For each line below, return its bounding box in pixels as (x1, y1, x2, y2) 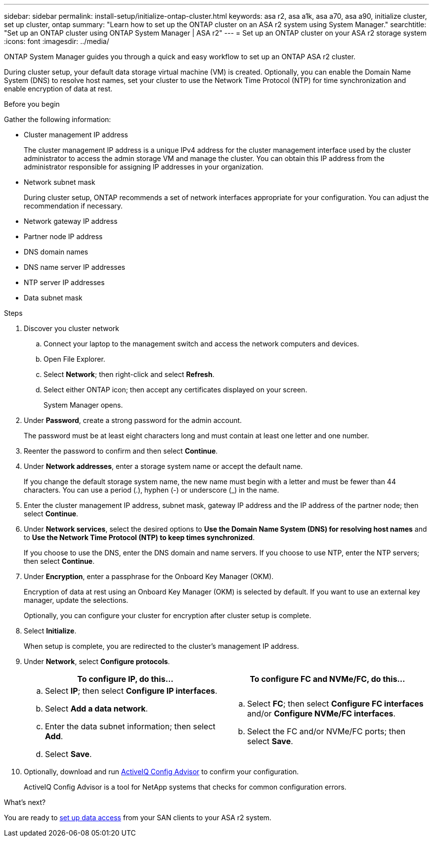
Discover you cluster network (24, 324, 120, 333)
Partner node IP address (24, 232, 103, 241)
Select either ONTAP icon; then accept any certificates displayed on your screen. (43, 385, 307, 394)
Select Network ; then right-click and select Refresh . (43, 370, 215, 378)
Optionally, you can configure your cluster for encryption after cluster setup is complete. (24, 611, 311, 620)
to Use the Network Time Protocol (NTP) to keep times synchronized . (24, 533, 255, 542)
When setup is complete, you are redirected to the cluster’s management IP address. (24, 642, 299, 650)
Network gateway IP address (24, 217, 118, 225)
